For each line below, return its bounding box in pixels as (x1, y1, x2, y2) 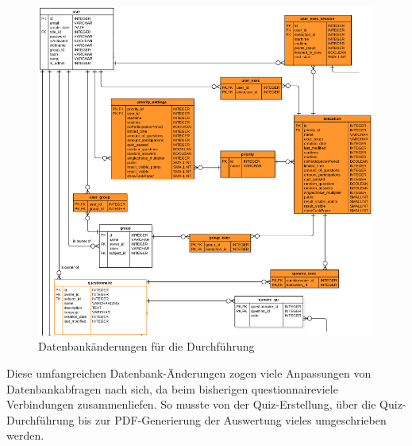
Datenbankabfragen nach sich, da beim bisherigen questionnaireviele (6, 380, 338, 397)
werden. (6, 427, 44, 444)
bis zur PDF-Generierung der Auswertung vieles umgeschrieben (78, 411, 387, 428)
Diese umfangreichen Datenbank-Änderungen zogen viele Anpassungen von (6, 364, 372, 381)
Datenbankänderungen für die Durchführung (38, 338, 255, 355)
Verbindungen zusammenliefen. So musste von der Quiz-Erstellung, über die (6, 396, 376, 413)
